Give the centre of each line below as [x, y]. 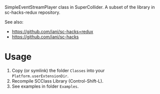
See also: [14, 22]
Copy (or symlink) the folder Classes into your [58, 70]
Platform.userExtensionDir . [40, 76]
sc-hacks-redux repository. [32, 12]
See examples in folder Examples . [45, 86]
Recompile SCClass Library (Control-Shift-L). [58, 81]
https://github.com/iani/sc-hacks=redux [52, 31]
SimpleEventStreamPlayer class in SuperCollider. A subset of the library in [80, 7]
